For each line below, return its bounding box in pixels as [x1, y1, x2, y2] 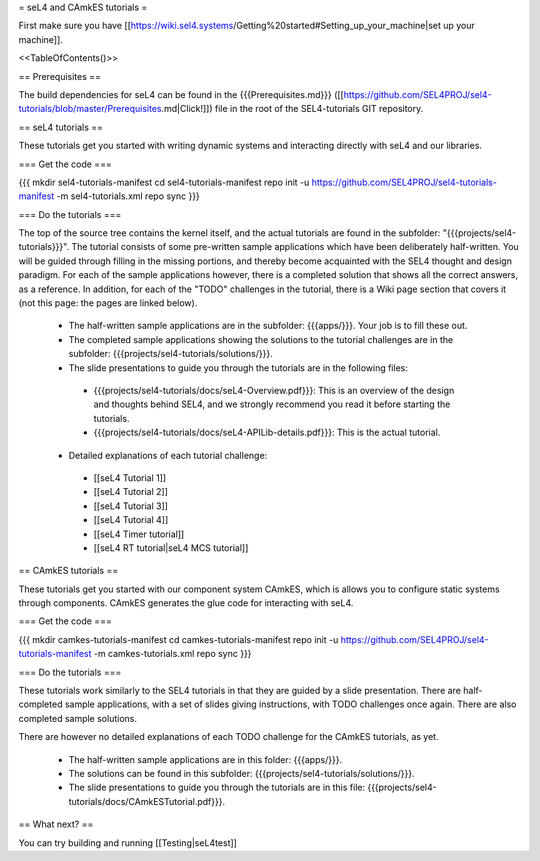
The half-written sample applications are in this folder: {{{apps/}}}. [68, 753, 343, 765]
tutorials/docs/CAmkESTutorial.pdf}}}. [68, 795, 225, 807]
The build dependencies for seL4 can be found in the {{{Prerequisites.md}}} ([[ [18, 88, 344, 100]
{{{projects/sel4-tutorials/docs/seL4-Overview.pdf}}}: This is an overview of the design [93, 384, 455, 396]
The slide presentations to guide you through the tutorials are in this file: [68, 781, 365, 794]
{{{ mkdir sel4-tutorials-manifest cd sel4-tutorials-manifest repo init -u [18, 176, 310, 188]
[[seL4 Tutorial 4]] [93, 514, 169, 526]
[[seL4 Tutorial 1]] [93, 471, 167, 484]
